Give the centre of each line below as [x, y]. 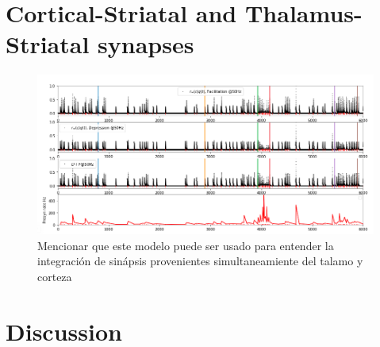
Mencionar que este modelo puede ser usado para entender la [186, 245]
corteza [55, 277]
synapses [146, 44]
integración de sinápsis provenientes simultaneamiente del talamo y [200, 261]
